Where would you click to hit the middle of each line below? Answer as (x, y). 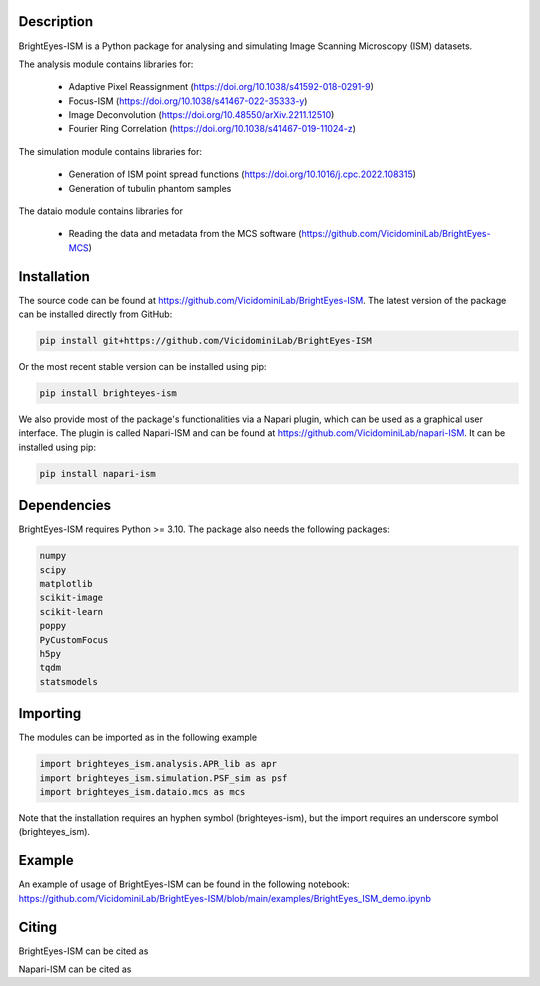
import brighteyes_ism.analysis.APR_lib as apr (158, 764)
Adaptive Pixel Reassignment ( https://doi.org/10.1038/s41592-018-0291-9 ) (221, 87)
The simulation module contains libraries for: (110, 151)
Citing (37, 926)
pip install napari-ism (98, 473)
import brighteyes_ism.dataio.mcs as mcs (142, 792)
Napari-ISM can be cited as (75, 969)
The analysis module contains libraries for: (106, 64)
